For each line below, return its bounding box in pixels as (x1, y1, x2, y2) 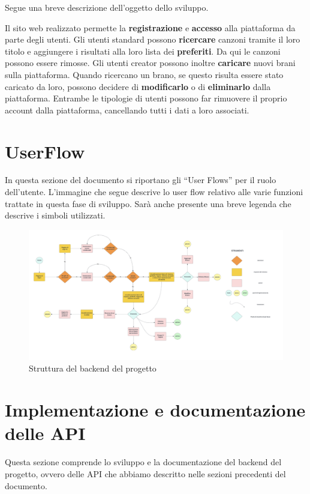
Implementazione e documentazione (5, 397, 306, 422)
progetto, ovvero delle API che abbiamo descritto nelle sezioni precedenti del (5, 467, 286, 480)
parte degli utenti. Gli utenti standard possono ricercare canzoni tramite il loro (5, 33, 300, 46)
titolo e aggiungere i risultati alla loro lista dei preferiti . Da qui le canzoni (5, 44, 281, 57)
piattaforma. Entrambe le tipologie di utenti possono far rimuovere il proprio (5, 92, 287, 104)
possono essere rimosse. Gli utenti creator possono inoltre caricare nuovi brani (5, 56, 296, 69)
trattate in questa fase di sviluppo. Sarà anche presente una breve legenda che (5, 197, 291, 209)
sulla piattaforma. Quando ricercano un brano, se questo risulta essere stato (5, 68, 284, 80)
